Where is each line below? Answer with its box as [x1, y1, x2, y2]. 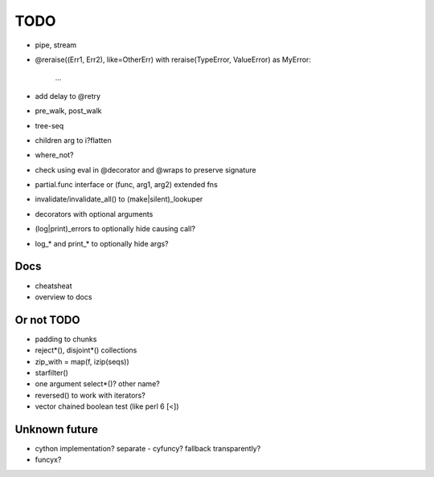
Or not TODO [14, 313, 80, 327]
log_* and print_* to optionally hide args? [35, 238, 169, 248]
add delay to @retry [35, 91, 100, 100]
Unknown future [14, 422, 98, 436]
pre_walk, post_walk [35, 106, 102, 116]
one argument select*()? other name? [35, 379, 160, 389]
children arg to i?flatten [35, 135, 112, 145]
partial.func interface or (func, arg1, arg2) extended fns [35, 180, 219, 190]
